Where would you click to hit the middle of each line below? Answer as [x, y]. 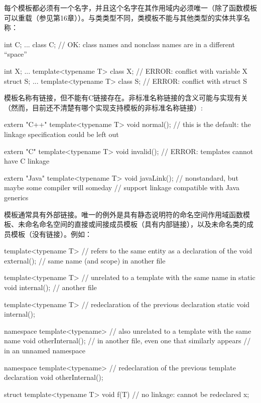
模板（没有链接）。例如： [51, 234]
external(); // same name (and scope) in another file [85, 260]
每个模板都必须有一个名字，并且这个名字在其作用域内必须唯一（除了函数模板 [130, 8]
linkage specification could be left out [61, 134]
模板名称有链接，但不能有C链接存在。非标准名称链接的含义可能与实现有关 [126, 98]
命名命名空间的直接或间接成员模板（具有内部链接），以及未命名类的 [136, 224]
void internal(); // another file [50, 287]
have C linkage [27, 161]
